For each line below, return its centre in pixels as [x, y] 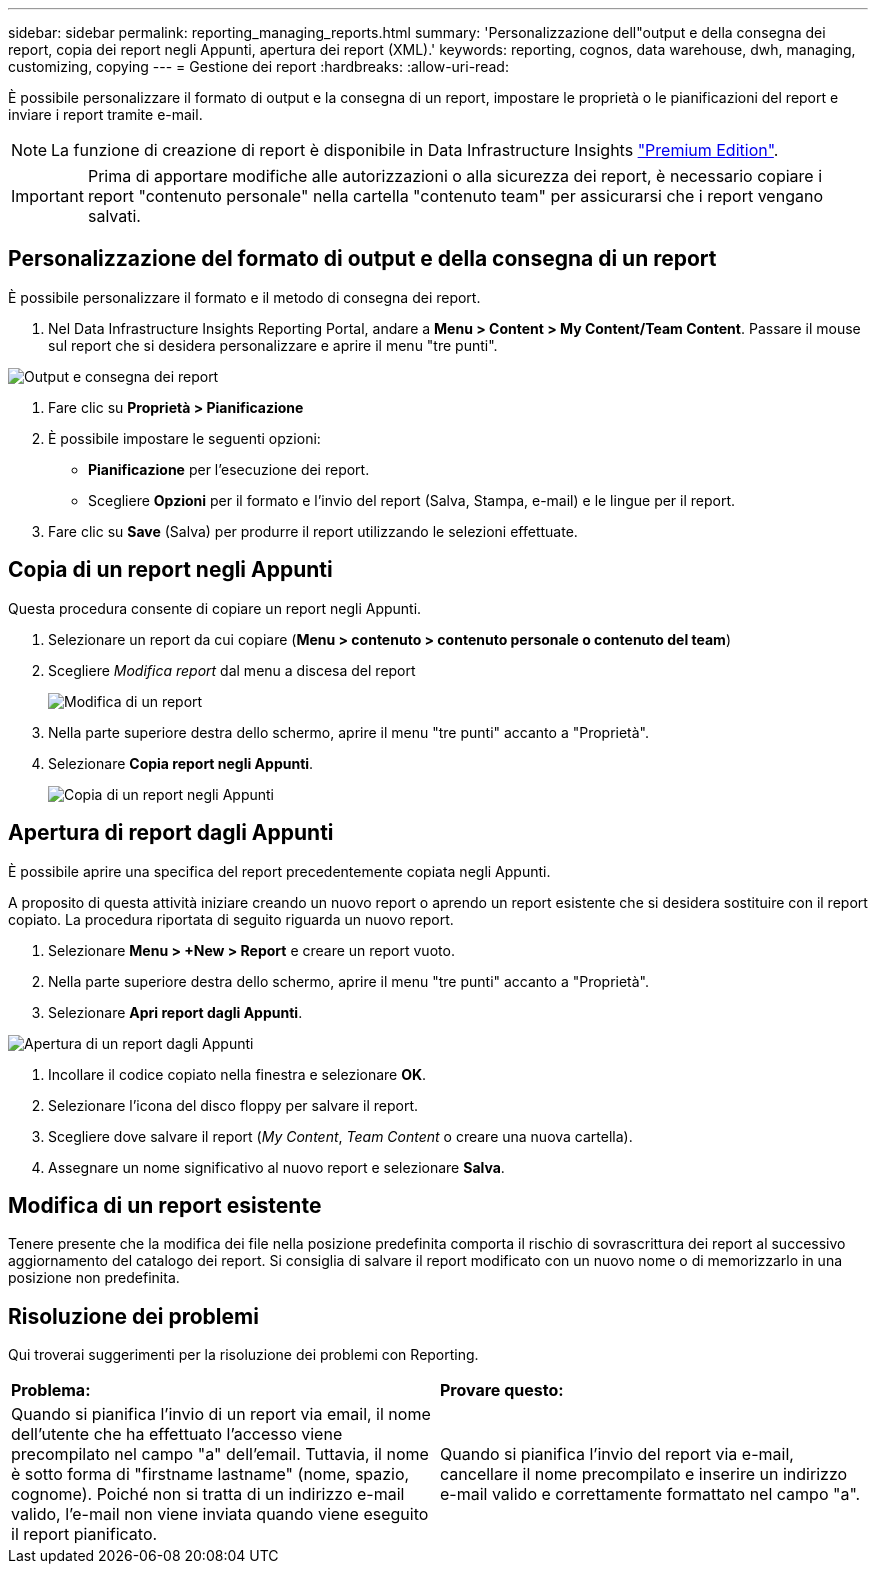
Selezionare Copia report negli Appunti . [181, 763]
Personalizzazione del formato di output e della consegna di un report [362, 259]
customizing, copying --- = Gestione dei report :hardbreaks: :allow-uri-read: [258, 66]
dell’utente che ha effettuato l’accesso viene [177, 1434]
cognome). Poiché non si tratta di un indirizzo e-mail [208, 1494]
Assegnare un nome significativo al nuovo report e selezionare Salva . [276, 1167]
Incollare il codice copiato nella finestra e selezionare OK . [237, 1074]
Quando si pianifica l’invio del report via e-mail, [617, 1454]
